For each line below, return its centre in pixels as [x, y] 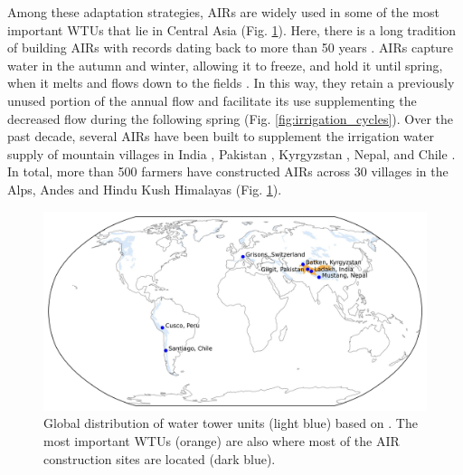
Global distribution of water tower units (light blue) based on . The [231, 423]
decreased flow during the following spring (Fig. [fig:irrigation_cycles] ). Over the [231, 118]
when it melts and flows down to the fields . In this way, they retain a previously [231, 83]
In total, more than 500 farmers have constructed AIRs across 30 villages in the [228, 171]
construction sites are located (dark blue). [160, 458]
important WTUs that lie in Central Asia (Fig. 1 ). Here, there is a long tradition [232, 29]
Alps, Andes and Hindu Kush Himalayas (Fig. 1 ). [145, 189]
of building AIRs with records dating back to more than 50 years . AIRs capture [230, 47]
